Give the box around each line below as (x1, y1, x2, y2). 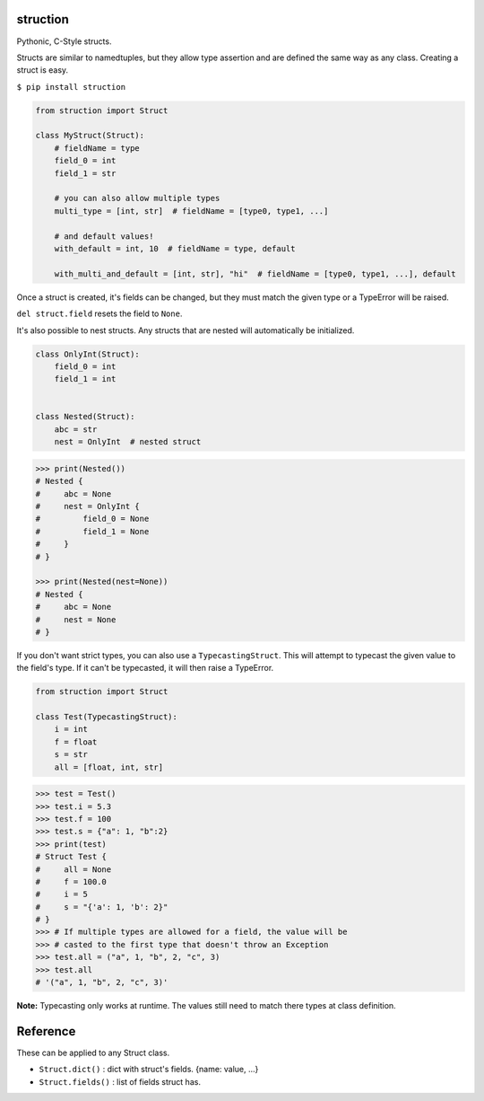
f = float (54, 736, 98, 747)
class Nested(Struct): (35, 411, 135, 422)
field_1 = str (54, 168, 117, 179)
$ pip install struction (16, 82, 125, 92)
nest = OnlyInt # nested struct (54, 436, 202, 447)
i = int (54, 724, 89, 735)
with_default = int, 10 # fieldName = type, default (54, 243, 296, 253)
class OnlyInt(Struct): (35, 348, 141, 359)
